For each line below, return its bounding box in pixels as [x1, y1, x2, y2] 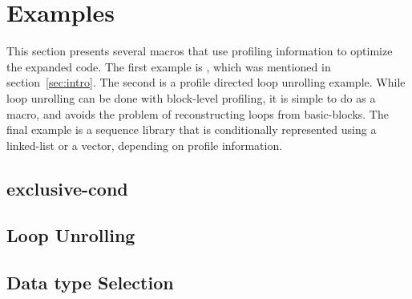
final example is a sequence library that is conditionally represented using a [6, 121, 377, 138]
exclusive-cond [6, 176, 128, 200]
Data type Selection [6, 270, 174, 295]
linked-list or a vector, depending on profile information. [6, 136, 283, 153]
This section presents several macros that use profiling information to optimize [6, 42, 393, 59]
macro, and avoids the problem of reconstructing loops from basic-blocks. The [6, 105, 389, 122]
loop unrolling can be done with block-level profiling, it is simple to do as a [6, 89, 376, 106]
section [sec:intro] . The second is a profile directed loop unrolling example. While [6, 74, 406, 91]
